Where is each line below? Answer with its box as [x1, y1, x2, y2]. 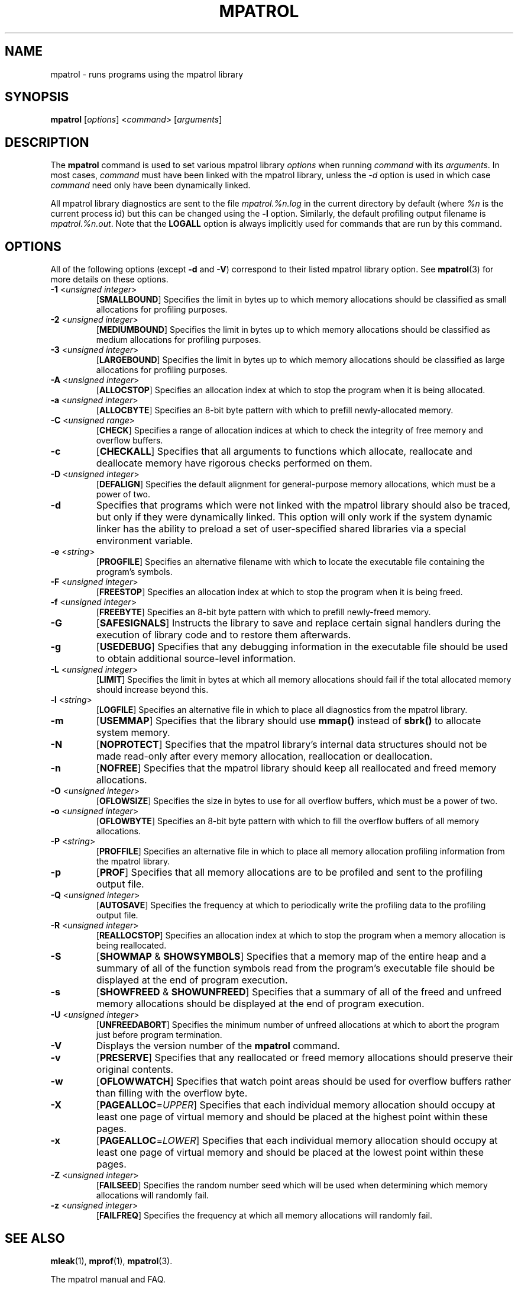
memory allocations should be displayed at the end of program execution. [96, 998, 425, 1010]
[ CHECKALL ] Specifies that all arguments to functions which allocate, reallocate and [96, 445, 472, 458]
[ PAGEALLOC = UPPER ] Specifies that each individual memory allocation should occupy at [96, 1099, 496, 1111]
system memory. [96, 727, 170, 739]
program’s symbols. [96, 567, 173, 577]
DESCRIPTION [5, 134, 89, 150]
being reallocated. [96, 940, 167, 951]
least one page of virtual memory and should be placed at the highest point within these [96, 1111, 488, 1123]
